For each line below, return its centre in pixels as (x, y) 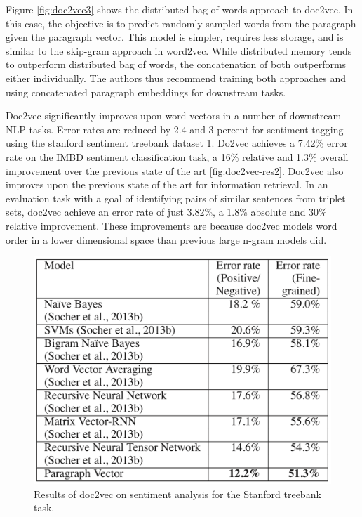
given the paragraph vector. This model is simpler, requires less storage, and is (175, 37)
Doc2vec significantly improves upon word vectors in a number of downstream (174, 116)
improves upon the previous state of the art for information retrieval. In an (167, 184)
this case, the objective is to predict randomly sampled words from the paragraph (181, 23)
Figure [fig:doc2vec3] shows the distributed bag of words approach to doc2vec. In (180, 9)
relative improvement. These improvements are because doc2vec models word (172, 225)
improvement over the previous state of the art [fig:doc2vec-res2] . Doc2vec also (175, 170)
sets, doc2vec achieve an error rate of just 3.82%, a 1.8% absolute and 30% (166, 212)
